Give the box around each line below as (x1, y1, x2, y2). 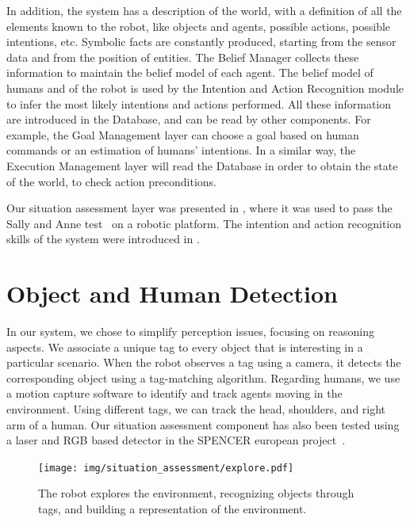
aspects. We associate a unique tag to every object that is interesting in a (6, 338, 363, 355)
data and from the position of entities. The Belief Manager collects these (6, 48, 359, 65)
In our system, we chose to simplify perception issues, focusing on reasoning (6, 323, 374, 340)
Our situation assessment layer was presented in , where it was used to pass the (6, 200, 393, 216)
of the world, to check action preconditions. (6, 173, 216, 189)
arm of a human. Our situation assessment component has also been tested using (6, 416, 400, 432)
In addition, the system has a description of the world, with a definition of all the (6, 2, 402, 18)
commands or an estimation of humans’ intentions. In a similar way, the (6, 142, 356, 158)
